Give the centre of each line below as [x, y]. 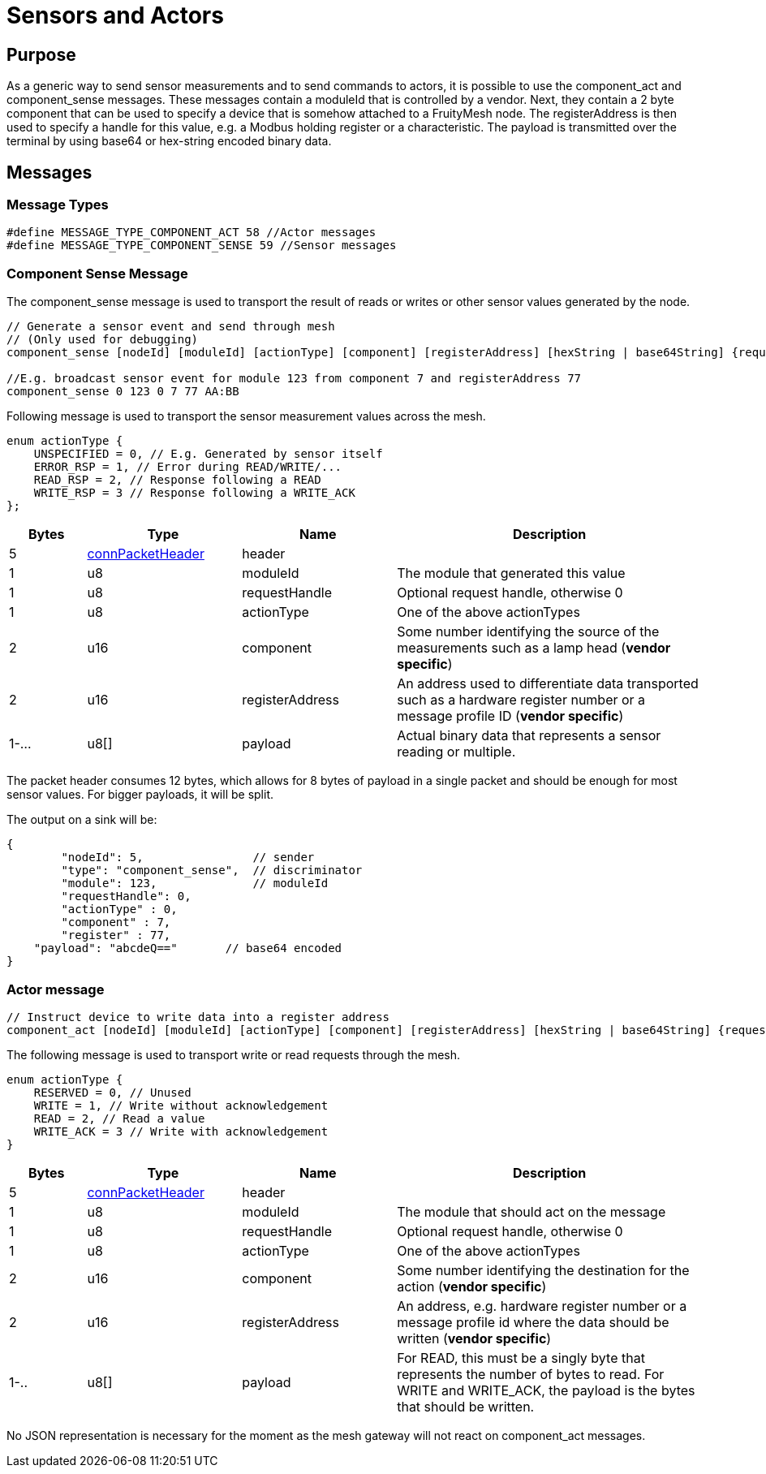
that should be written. [466, 1406]
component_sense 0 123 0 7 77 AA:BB [123, 392]
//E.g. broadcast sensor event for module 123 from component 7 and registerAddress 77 [294, 379]
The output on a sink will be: [82, 820]
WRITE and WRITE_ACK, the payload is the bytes [546, 1390]
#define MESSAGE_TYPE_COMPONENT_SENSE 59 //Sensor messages [202, 246]
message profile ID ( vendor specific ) [510, 716]
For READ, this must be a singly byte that [521, 1358]
